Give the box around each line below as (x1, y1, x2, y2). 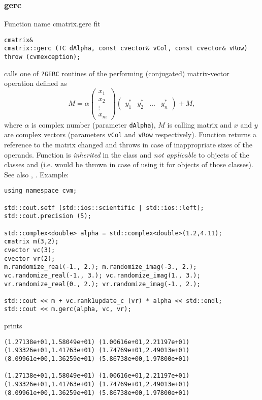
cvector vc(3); (4, 246, 55, 254)
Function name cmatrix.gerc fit (4, 18, 101, 29)
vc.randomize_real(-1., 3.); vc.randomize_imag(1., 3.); (4, 271, 201, 279)
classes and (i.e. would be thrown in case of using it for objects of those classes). (4, 159, 253, 170)
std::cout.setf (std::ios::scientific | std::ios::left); (4, 204, 204, 211)
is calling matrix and (167, 119, 232, 130)
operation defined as (4, 78, 67, 88)
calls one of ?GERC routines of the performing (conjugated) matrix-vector (4, 68, 230, 78)
